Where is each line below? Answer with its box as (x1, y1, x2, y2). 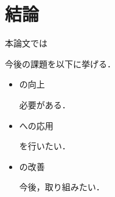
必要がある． (19, 98, 71, 111)
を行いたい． (19, 139, 71, 152)
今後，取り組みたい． (19, 180, 105, 193)
